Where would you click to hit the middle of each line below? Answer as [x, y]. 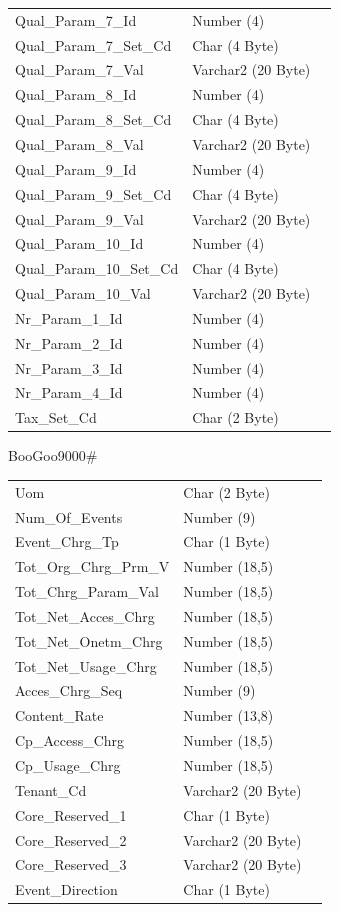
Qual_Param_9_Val [79, 218]
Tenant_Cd [51, 789]
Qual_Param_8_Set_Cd [93, 119]
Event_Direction [66, 889]
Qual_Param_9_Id [76, 168]
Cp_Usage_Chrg [68, 764]
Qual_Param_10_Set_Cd [97, 268]
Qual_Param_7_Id [76, 19]
